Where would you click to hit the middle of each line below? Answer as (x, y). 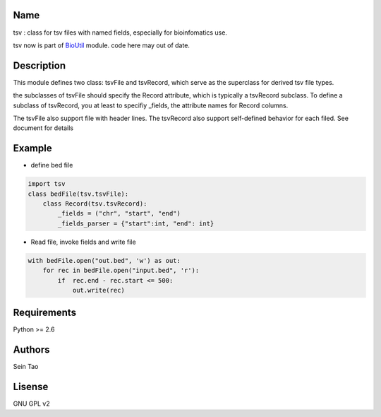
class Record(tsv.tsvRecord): (95, 204)
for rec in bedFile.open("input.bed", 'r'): (121, 271)
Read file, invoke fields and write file (84, 242)
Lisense (31, 387)
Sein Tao (26, 367)
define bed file (52, 165)
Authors (31, 350)
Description (40, 65)
